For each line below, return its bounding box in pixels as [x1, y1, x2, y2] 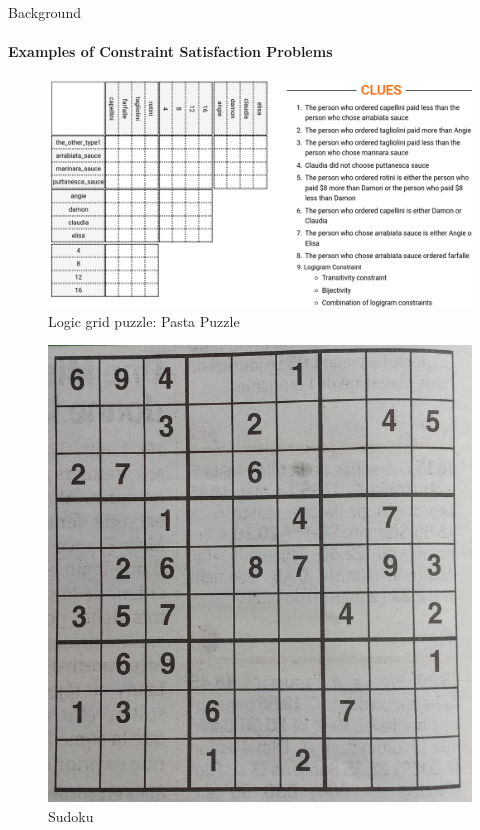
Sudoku [48, 805, 94, 826]
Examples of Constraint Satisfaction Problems [8, 41, 333, 62]
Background [8, 2, 81, 22]
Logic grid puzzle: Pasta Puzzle [48, 310, 240, 331]
